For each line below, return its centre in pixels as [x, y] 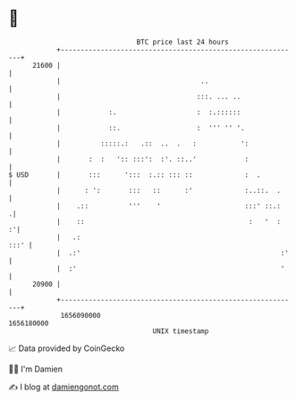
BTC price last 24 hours [182, 42]
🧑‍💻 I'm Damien [36, 369]
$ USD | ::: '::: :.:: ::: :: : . [135, 175]
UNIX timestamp [181, 331]
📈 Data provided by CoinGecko [67, 348]
